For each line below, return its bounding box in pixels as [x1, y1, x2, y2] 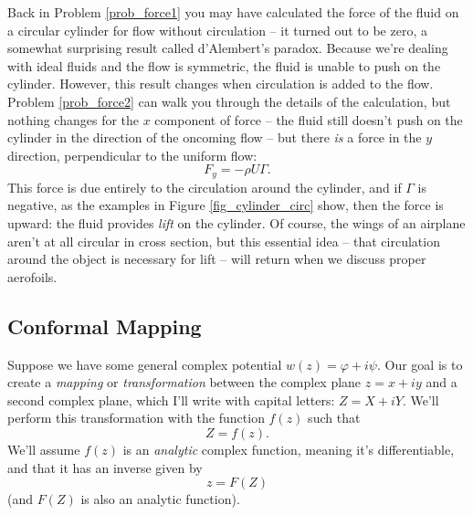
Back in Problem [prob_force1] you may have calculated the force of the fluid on [7, 3, 459, 21]
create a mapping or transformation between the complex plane [7, 373, 362, 392]
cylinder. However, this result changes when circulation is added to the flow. [7, 74, 434, 93]
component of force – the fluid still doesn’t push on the [154, 110, 463, 129]
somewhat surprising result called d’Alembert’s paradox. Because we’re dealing [7, 38, 448, 58]
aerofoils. [7, 267, 58, 286]
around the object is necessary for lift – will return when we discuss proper [7, 249, 426, 268]
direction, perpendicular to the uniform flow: [7, 145, 258, 164]
